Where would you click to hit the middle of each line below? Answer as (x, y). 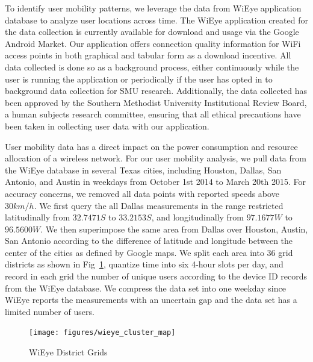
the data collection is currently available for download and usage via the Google (152, 32)
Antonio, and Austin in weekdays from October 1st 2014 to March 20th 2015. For (155, 182)
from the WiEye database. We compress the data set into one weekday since (145, 288)
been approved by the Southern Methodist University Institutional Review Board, (156, 102)
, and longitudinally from (197, 217)
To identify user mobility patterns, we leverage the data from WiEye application (153, 8)
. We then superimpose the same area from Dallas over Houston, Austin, (174, 229)
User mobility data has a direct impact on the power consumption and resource (151, 146)
